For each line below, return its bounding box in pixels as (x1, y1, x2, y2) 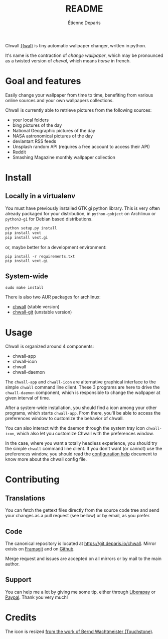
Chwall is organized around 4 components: (5, 343, 94, 350)
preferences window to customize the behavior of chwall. (5, 416, 124, 422)
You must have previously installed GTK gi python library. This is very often (5, 205, 160, 211)
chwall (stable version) (12, 304, 60, 310)
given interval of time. (5, 395, 50, 401)
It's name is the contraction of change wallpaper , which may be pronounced (5, 52, 163, 58)
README (65, 3, 103, 15)
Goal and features (5, 75, 81, 87)
